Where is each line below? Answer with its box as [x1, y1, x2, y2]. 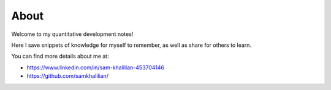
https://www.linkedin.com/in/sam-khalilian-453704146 [26, 64, 165, 71]
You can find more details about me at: [11, 52, 110, 60]
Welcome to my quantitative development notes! [11, 30, 134, 38]
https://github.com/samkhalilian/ [26, 72, 109, 80]
